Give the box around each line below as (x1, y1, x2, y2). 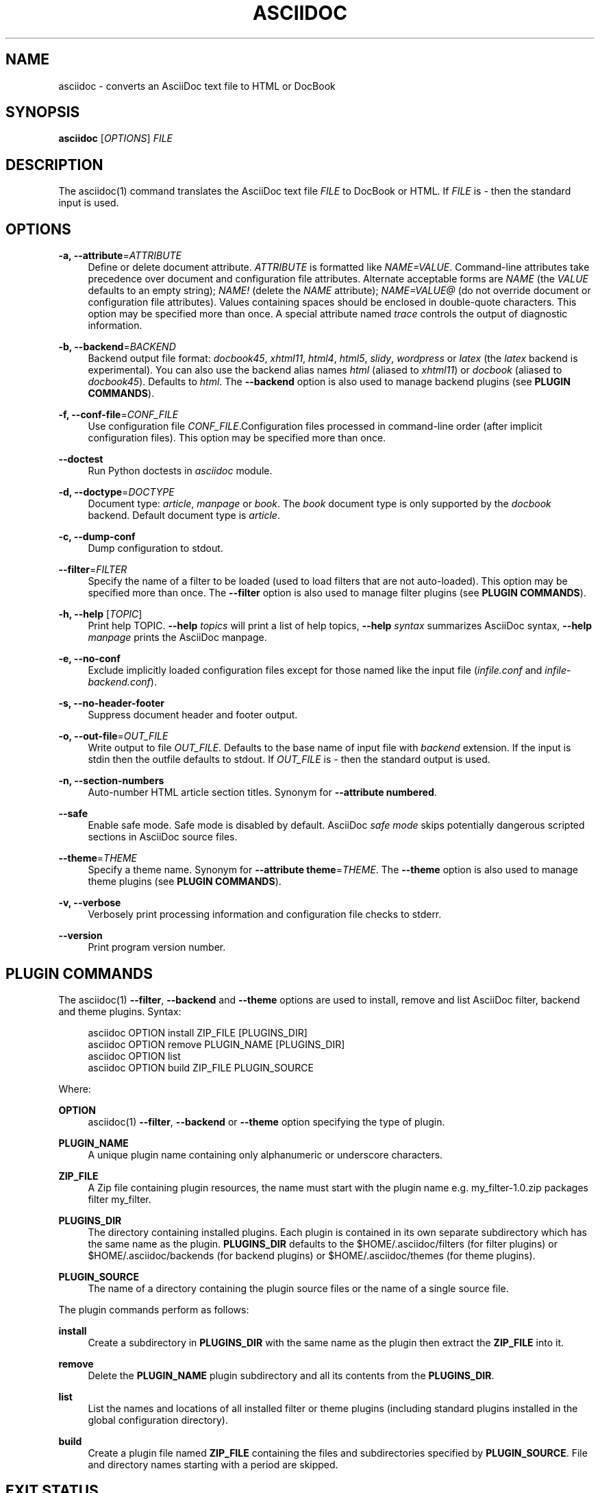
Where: (58, 1082, 91, 1095)
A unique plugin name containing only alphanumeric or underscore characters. (88, 1148, 443, 1161)
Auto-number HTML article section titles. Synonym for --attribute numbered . (88, 786, 437, 799)
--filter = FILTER (58, 563, 127, 576)
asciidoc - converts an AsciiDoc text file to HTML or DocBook (58, 80, 336, 92)
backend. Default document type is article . (88, 509, 280, 522)
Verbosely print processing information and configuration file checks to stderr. (88, 908, 442, 921)
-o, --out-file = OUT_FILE (58, 730, 168, 742)
